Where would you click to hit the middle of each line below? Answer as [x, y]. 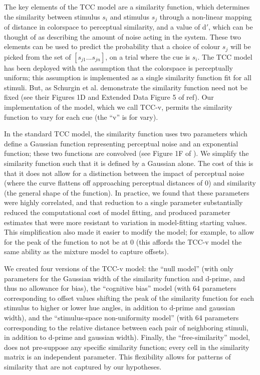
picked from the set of [38, 56]
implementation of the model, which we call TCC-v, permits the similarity [118, 107]
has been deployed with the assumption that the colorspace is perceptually [119, 67]
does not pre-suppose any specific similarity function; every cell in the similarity [127, 347]
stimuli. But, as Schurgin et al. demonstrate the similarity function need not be [126, 87]
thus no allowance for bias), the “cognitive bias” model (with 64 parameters [120, 288]
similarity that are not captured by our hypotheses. [83, 366]
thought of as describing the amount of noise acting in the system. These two [122, 36]
